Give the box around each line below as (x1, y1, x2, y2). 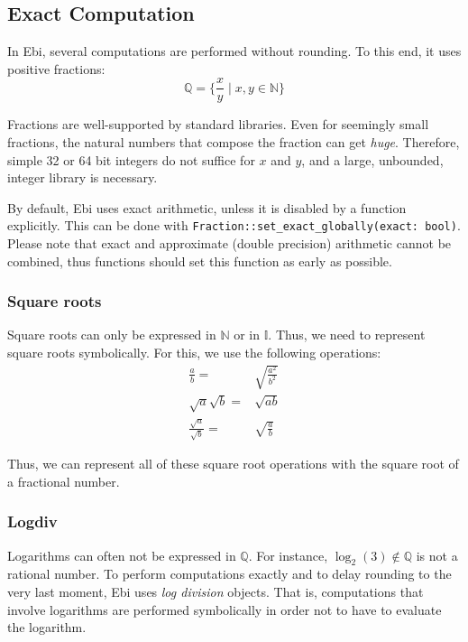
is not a (416, 545, 458, 564)
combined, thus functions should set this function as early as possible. (7, 251, 392, 270)
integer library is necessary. (7, 168, 158, 187)
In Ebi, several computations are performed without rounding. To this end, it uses (7, 42, 462, 60)
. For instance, (248, 545, 328, 564)
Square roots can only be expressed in (7, 325, 216, 344)
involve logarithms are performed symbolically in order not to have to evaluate (7, 600, 442, 619)
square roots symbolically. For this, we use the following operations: (7, 343, 381, 362)
